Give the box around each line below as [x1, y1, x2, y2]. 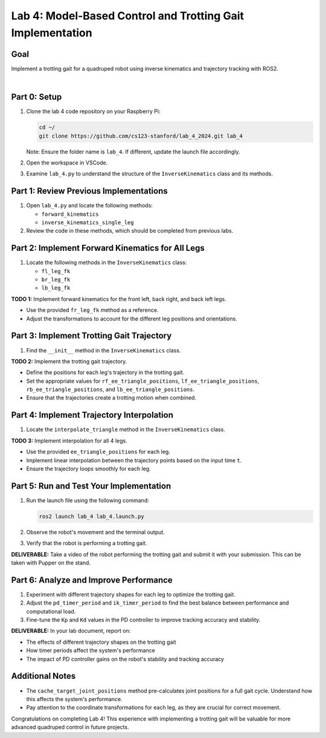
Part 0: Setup [11, 92, 62, 102]
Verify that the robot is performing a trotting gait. [26, 540, 147, 547]
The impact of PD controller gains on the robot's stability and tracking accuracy [26, 655, 225, 662]
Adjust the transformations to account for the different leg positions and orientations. [26, 315, 238, 322]
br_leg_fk [41, 276, 71, 283]
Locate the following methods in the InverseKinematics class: [26, 259, 187, 266]
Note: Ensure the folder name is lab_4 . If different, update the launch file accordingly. [26, 148, 240, 155]
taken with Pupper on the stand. [11, 559, 91, 566]
